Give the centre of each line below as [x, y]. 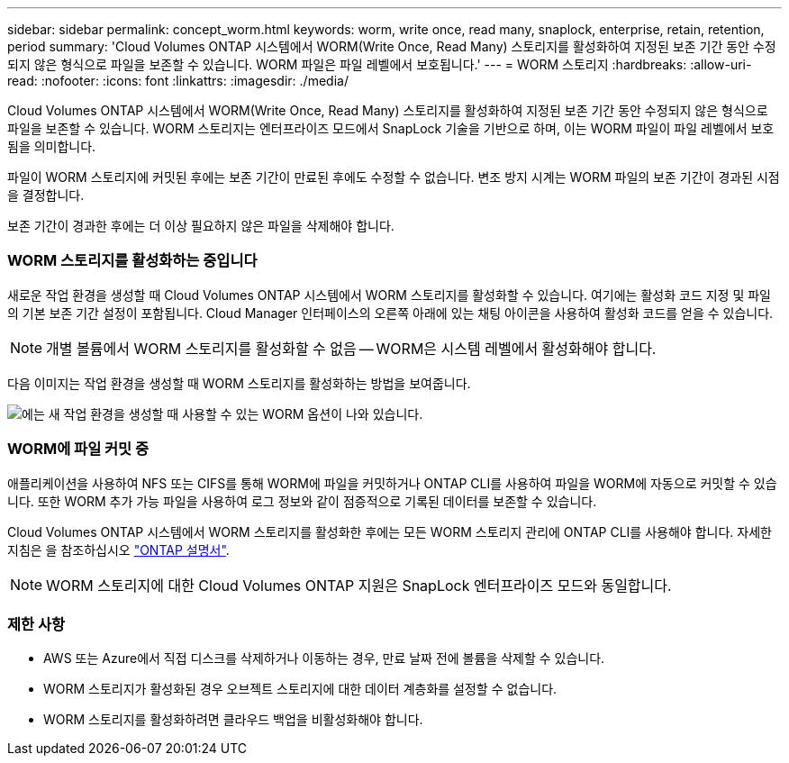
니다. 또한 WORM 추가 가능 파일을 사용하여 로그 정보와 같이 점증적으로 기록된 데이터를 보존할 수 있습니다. [302, 501]
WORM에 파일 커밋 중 [78, 449]
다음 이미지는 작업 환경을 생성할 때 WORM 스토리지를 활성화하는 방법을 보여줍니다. [239, 383]
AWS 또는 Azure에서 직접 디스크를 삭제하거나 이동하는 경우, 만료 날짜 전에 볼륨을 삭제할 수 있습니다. [324, 659]
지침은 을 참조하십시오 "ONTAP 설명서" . [118, 550]
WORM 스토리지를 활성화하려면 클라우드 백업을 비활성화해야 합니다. [233, 720]
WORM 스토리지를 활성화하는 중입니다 [132, 261]
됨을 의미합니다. [52, 146]
